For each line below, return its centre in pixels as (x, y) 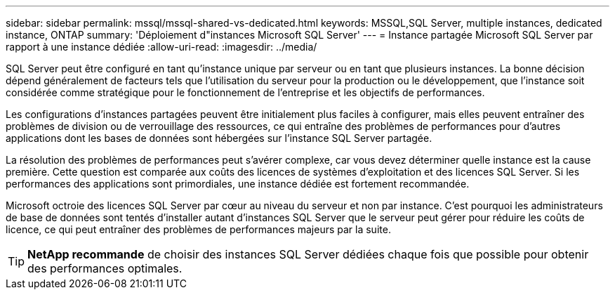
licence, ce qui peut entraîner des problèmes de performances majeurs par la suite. (198, 229)
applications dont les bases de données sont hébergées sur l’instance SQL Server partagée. (219, 138)
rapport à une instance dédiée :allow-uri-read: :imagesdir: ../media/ (161, 47)
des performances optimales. (105, 268)
